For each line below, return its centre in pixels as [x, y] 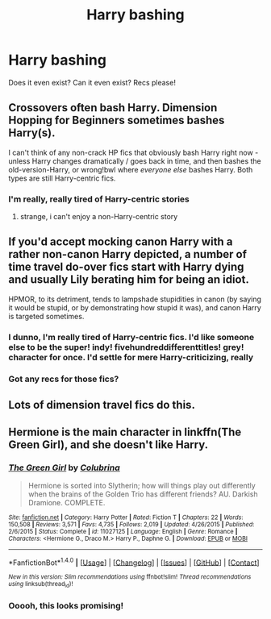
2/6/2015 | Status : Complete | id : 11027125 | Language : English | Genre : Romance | [123, 531]
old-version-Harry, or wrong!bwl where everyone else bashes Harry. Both [131, 169]
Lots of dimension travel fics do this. [102, 405]
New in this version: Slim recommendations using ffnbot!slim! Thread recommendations [130, 577]
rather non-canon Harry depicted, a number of [128, 254]
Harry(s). [32, 133]
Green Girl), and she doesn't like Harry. [108, 445]
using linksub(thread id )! [41, 585]
